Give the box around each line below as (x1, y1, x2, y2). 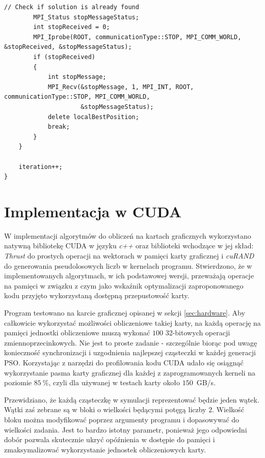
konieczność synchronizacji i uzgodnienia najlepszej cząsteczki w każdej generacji (4, 347, 256, 358)
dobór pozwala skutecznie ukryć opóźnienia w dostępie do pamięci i (4, 434, 215, 445)
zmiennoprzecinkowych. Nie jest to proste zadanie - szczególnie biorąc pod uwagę (4, 337, 257, 348)
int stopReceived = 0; (33, 23, 110, 31)
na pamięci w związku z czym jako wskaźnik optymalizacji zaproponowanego (4, 280, 244, 291)
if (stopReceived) (33, 53, 95, 61)
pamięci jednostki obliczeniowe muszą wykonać (4, 327, 150, 338)
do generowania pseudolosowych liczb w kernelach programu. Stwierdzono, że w (4, 260, 252, 271)
